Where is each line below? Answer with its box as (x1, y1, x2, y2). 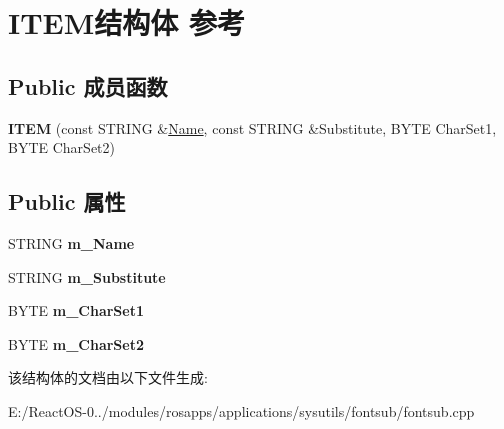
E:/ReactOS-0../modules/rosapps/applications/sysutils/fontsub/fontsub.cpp (8, 400, 475, 421)
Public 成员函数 (8, 70, 168, 101)
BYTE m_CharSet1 (8, 300, 144, 321)
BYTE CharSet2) (8, 137, 115, 158)
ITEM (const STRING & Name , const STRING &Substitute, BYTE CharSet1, (8, 117, 497, 138)
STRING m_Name (8, 232, 135, 253)
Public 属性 (8, 186, 126, 217)
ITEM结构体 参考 (8, 2, 246, 43)
